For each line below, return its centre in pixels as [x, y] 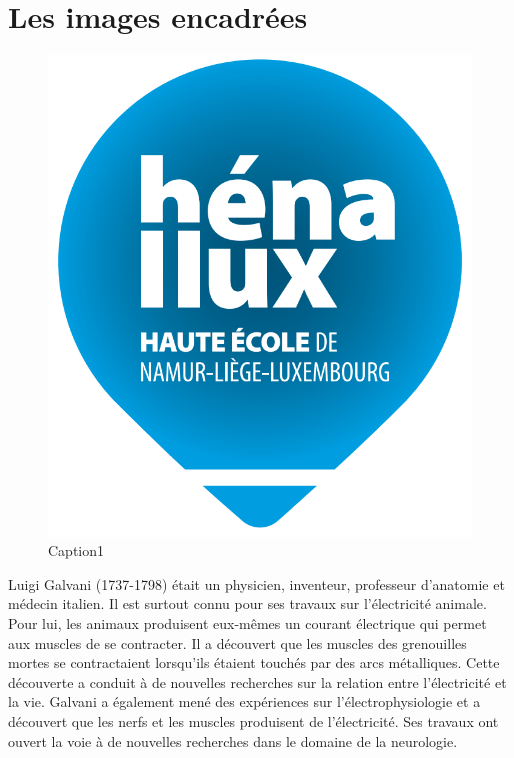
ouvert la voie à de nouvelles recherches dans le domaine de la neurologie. [233, 740]
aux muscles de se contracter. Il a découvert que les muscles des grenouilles [237, 642]
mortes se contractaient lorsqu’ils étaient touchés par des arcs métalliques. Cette [254, 662]
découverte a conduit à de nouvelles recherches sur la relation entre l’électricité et [257, 681]
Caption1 [76, 550]
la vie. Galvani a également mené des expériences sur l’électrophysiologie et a [244, 701]
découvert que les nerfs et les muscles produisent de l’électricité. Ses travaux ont [253, 720]
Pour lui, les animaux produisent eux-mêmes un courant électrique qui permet [247, 622]
